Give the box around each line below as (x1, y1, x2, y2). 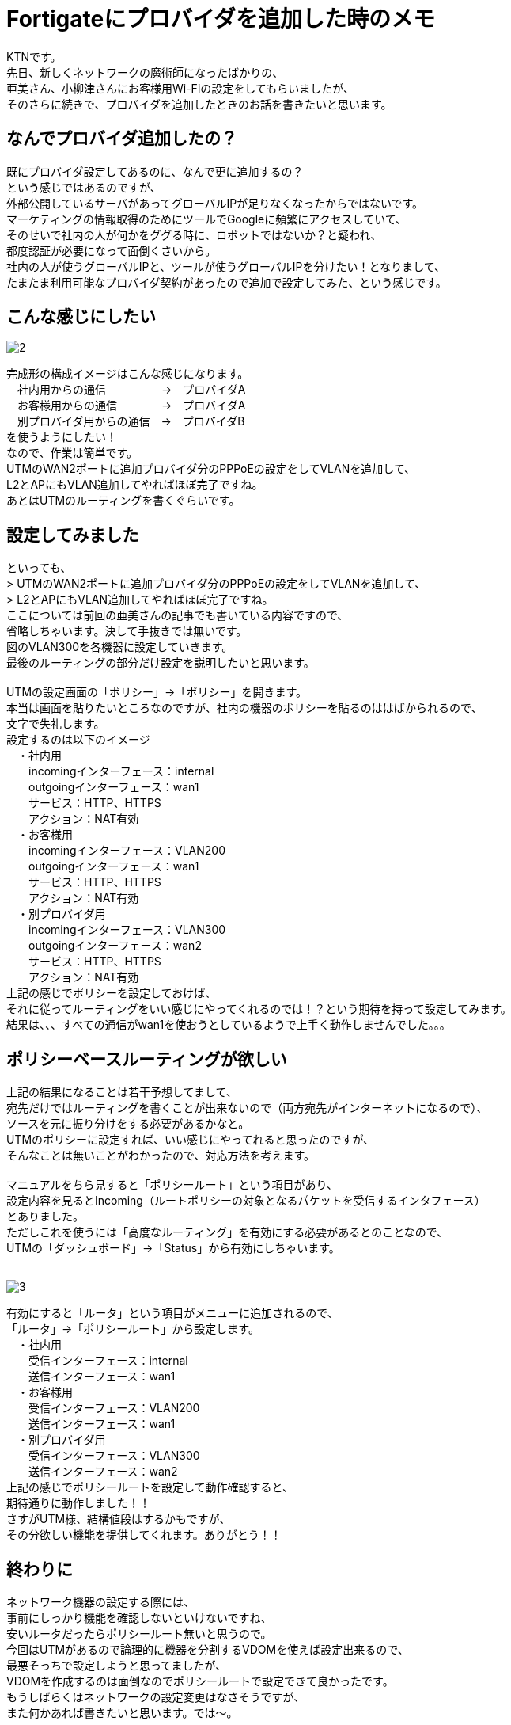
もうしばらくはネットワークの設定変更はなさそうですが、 (6, 1689, 305, 1704)
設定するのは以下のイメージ (6, 733, 150, 747)
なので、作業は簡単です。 (6, 446, 138, 460)
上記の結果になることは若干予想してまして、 (6, 1085, 237, 1099)
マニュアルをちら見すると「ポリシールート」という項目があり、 (6, 1178, 339, 1192)
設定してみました (6, 524, 139, 545)
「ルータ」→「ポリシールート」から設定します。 (6, 1322, 259, 1336)
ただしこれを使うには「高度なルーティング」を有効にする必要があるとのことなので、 (6, 1225, 449, 1239)
